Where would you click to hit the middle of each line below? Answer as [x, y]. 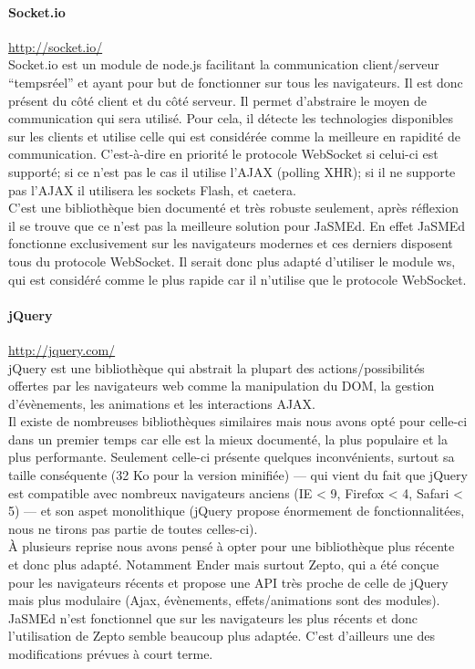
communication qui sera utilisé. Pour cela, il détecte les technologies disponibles [231, 118]
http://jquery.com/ [62, 349]
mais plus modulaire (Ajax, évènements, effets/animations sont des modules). [224, 600]
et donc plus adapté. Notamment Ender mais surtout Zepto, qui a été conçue [224, 564]
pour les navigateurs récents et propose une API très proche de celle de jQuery [228, 582]
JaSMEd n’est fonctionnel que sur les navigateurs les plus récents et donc [213, 617]
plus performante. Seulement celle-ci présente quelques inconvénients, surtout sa [232, 457]
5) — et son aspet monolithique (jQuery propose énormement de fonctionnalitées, [237, 511]
